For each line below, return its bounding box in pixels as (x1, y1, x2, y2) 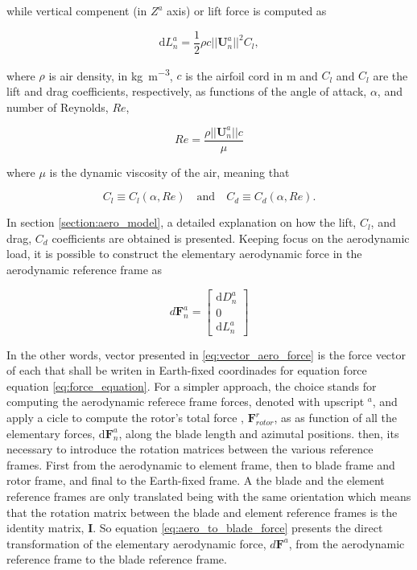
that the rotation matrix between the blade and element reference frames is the (6, 503, 398, 520)
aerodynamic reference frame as (6, 261, 163, 278)
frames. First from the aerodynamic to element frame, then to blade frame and (6, 456, 395, 473)
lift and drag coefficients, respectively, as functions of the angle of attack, (6, 82, 367, 99)
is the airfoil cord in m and (185, 67, 318, 84)
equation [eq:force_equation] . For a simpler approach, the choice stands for (6, 377, 377, 394)
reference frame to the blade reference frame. (6, 551, 227, 568)
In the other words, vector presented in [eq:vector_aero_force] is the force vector (6, 346, 406, 363)
